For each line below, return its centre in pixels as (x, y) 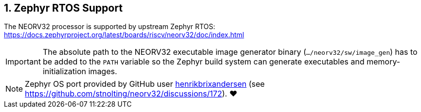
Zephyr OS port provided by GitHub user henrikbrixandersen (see (145, 84)
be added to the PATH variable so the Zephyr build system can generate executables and (203, 62)
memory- (384, 62)
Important (23, 62)
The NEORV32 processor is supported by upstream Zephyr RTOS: (110, 27)
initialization (64, 72)
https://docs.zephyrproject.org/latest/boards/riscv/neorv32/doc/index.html (124, 35)
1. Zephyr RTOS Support (63, 8)
